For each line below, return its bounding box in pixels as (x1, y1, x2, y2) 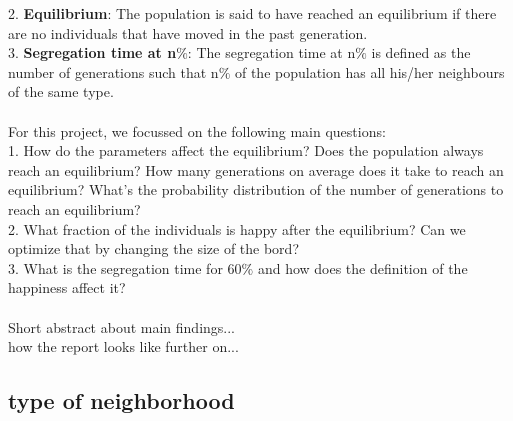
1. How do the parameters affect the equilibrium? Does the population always (8, 140, 484, 161)
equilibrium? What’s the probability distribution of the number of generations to (8, 179, 504, 200)
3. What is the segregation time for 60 (8, 257, 242, 278)
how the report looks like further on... (8, 336, 239, 357)
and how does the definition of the (257, 257, 468, 278)
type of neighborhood (8, 385, 235, 416)
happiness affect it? (8, 277, 126, 298)
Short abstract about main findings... (8, 316, 236, 337)
